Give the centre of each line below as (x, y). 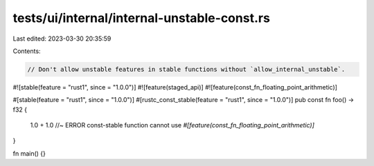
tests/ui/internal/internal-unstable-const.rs (141, 18)
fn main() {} (29, 153)
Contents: (27, 51)
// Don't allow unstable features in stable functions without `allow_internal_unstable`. (186, 69)
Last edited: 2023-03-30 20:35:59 (62, 39)
